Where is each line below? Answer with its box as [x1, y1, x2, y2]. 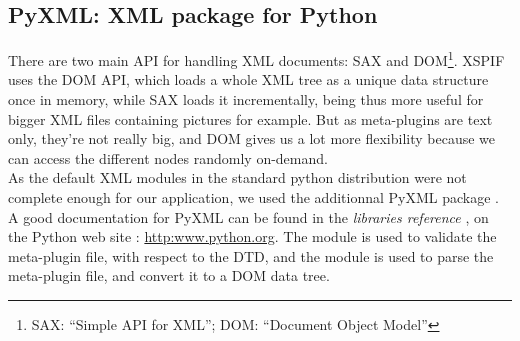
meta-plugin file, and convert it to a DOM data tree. [8, 265, 330, 286]
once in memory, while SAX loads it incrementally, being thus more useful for [8, 89, 484, 110]
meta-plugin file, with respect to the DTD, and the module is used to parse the [8, 245, 494, 266]
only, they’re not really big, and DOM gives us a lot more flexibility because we [8, 128, 496, 149]
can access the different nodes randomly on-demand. [8, 147, 328, 168]
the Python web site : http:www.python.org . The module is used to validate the [8, 226, 497, 247]
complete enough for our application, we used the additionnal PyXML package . [8, 187, 499, 208]
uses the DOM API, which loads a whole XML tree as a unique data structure [8, 69, 489, 90]
